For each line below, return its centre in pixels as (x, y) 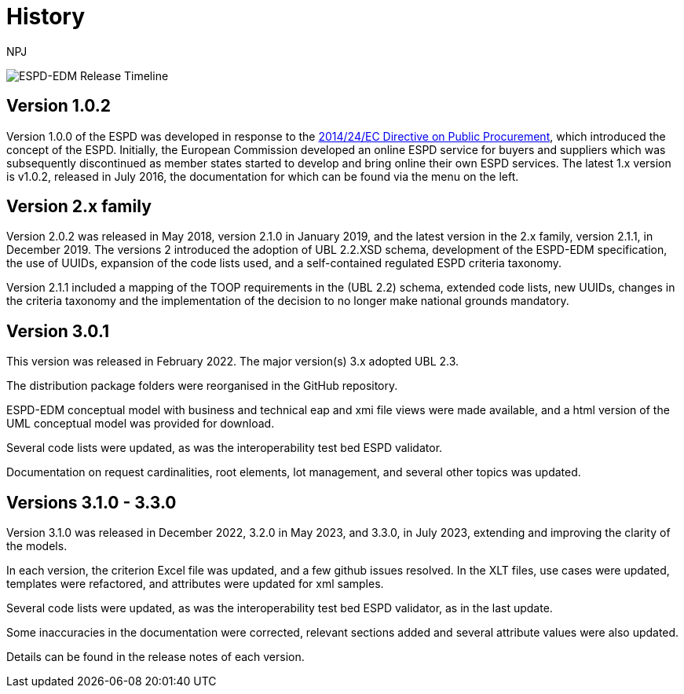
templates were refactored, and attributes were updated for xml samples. (195, 584)
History (46, 17)
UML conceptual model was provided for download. (141, 424)
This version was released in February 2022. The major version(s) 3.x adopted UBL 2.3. (233, 362)
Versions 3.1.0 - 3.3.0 (91, 502)
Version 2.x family (79, 207)
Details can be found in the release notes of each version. (155, 657)
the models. (37, 546)
